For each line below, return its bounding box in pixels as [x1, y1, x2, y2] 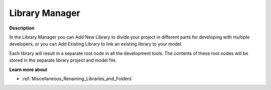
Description [9, 25, 35, 31]
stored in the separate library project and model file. [9, 57, 117, 63]
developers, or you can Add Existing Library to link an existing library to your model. [9, 41, 183, 47]
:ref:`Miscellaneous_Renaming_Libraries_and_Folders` [22, 75, 133, 81]
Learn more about [9, 66, 48, 72]
